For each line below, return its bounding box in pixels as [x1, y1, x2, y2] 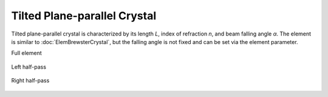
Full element [11, 49, 42, 57]
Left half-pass [11, 63, 47, 70]
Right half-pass [11, 77, 50, 84]
